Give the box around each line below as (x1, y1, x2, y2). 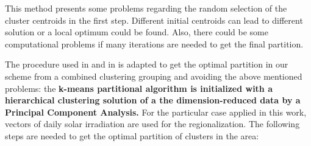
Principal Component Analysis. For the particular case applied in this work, (5, 105, 307, 118)
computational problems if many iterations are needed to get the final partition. (5, 37, 304, 50)
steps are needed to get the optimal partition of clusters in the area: (5, 129, 259, 142)
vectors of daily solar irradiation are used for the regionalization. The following (5, 117, 300, 130)
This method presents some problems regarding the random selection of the (5, 2, 287, 14)
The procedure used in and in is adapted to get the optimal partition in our (5, 58, 288, 71)
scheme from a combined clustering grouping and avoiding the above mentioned (5, 69, 302, 82)
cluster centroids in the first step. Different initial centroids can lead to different (5, 13, 303, 26)
